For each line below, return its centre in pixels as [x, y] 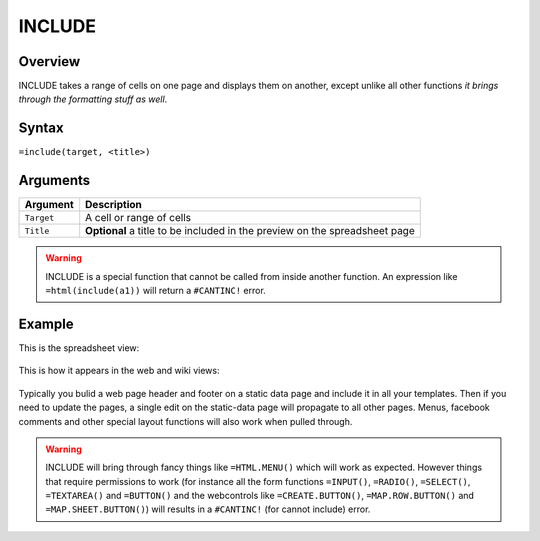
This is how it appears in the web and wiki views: [119, 371]
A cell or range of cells [138, 218]
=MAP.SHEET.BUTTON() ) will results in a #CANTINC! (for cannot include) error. [208, 509]
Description [113, 205]
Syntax [41, 128]
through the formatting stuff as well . [93, 99]
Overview [49, 61]
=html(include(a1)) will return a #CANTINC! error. [156, 291]
